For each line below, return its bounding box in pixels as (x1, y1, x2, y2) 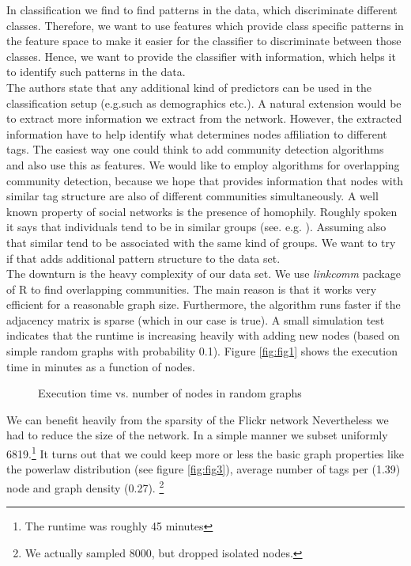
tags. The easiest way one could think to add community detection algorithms (6, 141, 384, 158)
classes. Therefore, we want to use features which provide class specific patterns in (6, 17, 404, 33)
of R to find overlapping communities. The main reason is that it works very (6, 280, 377, 297)
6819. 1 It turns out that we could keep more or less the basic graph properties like (6, 443, 405, 462)
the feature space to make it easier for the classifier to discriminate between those (6, 32, 402, 49)
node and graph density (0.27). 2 (6, 477, 164, 496)
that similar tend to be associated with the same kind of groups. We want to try (6, 234, 396, 250)
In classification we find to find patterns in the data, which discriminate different (6, 2, 398, 17)
